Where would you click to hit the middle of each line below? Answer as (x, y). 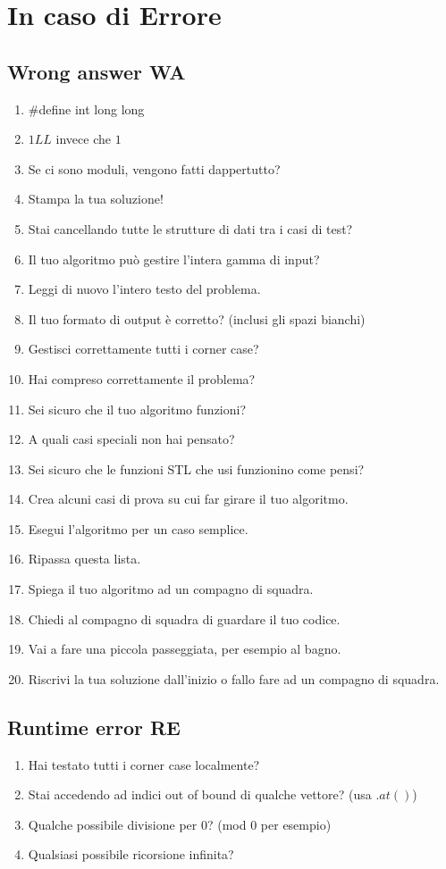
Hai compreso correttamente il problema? (142, 378)
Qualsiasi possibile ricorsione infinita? (131, 854)
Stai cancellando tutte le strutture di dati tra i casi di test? (190, 228)
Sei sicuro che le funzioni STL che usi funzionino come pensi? (196, 468)
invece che (83, 139)
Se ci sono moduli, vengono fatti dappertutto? (154, 168)
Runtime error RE (94, 727)
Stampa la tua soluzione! (96, 199)
